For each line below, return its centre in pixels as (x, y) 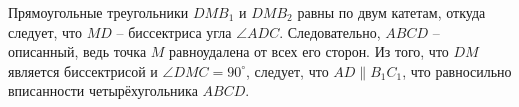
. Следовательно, (330, 31)
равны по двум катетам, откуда (391, 12)
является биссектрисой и (83, 70)
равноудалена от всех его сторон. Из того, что (309, 51)
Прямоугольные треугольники (98, 12)
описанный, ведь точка (77, 51)
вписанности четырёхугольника (103, 90)
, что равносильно (457, 70)
